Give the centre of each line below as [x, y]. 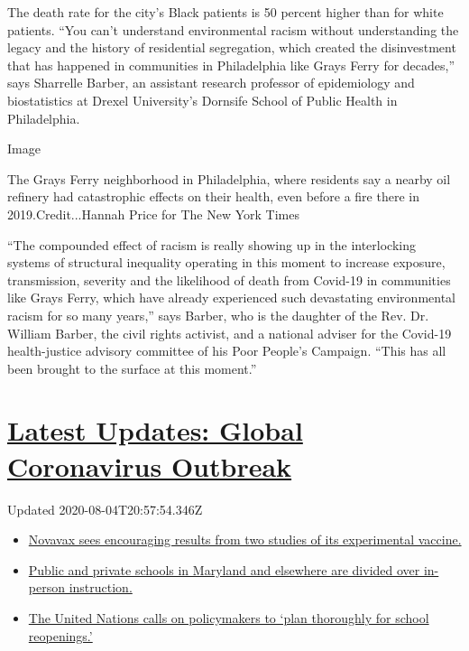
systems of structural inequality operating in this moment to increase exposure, [226, 262]
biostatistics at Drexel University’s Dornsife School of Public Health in [202, 100]
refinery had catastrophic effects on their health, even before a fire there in [213, 196]
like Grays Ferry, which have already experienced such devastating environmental [231, 298]
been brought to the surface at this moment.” [132, 368]
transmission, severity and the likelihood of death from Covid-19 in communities [229, 279]
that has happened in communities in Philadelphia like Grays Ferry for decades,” [231, 65]
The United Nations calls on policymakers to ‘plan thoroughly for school [229, 617]
